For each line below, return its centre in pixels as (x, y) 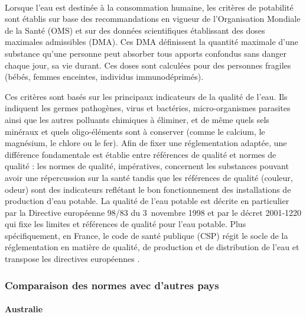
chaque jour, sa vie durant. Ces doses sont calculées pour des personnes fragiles (148, 65)
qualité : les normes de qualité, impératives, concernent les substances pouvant (147, 166)
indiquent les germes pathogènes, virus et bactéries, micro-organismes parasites (148, 108)
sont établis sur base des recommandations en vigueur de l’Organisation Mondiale (153, 19)
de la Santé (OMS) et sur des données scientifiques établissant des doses (135, 30)
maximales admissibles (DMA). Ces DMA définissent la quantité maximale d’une (152, 42)
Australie (24, 309)
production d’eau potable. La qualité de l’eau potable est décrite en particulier (147, 201)
